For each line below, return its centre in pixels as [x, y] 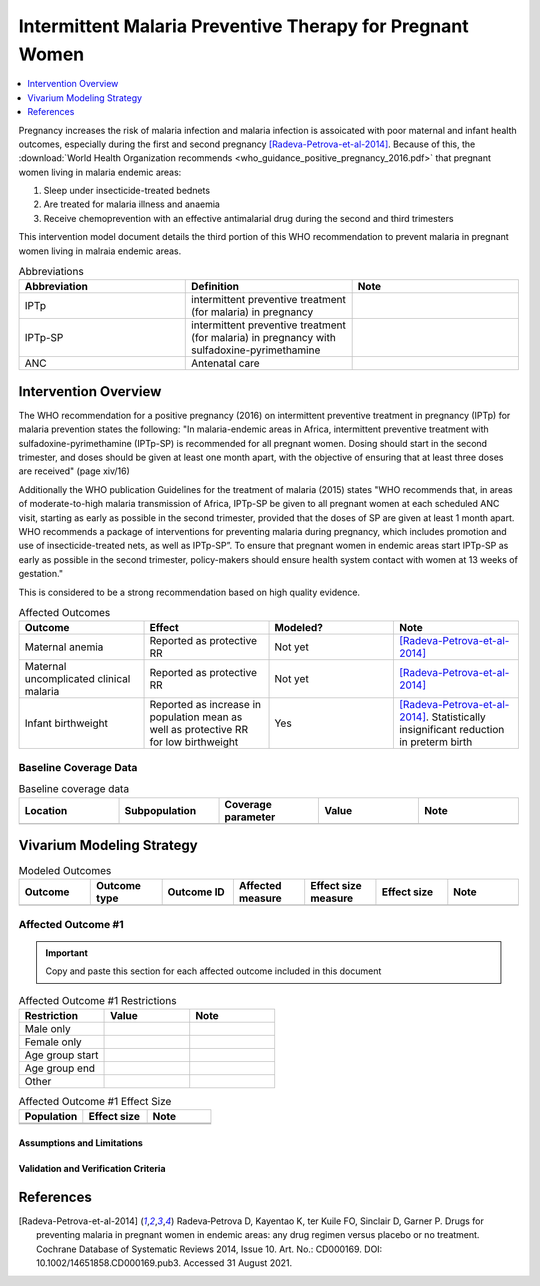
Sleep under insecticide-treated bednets [126, 191]
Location [46, 810]
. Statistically [455, 717]
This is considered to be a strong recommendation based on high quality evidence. [189, 592]
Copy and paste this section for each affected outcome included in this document [213, 971]
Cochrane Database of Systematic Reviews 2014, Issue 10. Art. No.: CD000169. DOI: [209, 1249]
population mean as [196, 717]
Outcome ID [196, 892]
